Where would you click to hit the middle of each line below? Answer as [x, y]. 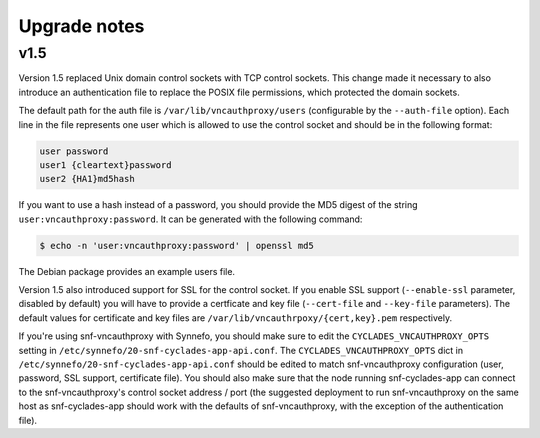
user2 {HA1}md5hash [87, 179]
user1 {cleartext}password [105, 164]
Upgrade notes [81, 26]
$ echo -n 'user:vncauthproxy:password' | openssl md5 [176, 245]
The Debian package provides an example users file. [126, 271]
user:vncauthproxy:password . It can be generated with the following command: [190, 219]
